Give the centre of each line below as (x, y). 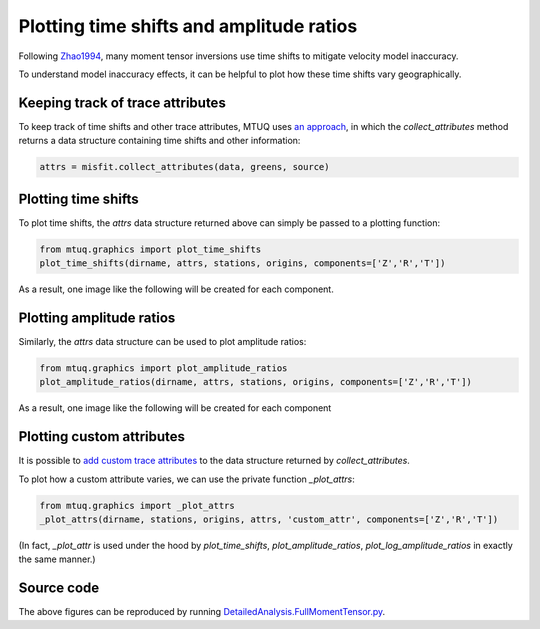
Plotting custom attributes (101, 436)
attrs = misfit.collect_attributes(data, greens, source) (184, 167)
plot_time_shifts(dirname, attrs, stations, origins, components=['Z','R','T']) (242, 263)
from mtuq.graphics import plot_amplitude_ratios (163, 368)
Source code (59, 588)
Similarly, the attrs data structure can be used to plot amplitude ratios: (162, 341)
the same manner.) (57, 559)
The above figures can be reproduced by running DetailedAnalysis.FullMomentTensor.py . (202, 612)
